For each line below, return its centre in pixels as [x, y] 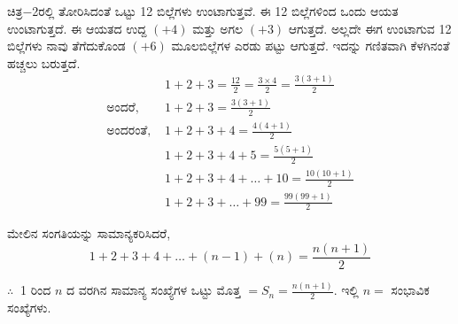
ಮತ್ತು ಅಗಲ [218, 28]
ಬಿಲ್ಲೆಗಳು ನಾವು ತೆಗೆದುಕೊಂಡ [66, 46]
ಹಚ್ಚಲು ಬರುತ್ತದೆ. [44, 62]
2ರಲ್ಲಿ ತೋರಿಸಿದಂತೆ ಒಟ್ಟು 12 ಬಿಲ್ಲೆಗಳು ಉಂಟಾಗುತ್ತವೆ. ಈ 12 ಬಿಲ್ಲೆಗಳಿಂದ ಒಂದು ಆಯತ [215, 11]
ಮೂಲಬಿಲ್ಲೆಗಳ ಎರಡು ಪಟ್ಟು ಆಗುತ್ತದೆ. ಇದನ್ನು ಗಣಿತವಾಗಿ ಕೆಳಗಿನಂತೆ [311, 46]
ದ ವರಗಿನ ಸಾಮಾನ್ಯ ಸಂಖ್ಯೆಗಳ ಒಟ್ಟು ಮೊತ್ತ [154, 290]
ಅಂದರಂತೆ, [129, 131]
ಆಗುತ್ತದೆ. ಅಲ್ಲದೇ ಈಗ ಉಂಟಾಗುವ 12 [370, 28]
